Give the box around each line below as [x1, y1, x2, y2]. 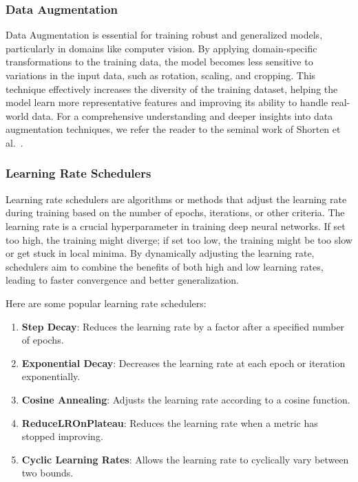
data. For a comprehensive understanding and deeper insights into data [32, 108, 333, 123]
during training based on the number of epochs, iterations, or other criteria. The [6, 205, 345, 220]
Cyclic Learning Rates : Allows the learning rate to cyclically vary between [21, 452, 349, 466]
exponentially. [21, 369, 81, 384]
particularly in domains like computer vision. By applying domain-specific [6, 41, 317, 55]
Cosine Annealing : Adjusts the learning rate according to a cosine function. [21, 392, 350, 406]
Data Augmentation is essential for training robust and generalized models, [6, 28, 323, 42]
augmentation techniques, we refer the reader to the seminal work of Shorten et [6, 122, 341, 136]
